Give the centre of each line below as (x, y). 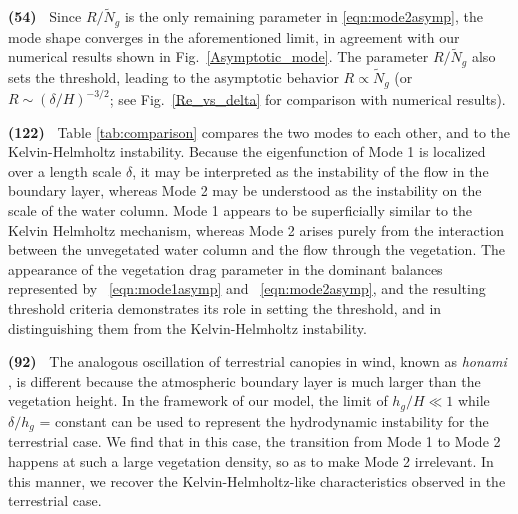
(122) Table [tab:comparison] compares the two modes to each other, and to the (259, 131)
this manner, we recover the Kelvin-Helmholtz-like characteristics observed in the (257, 480)
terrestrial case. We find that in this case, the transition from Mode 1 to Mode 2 (254, 441)
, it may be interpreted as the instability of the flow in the (310, 170)
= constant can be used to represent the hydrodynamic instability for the (264, 420)
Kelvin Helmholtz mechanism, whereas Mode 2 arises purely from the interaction (256, 229)
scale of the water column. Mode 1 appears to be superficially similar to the (240, 210)
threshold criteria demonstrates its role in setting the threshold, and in (225, 308)
